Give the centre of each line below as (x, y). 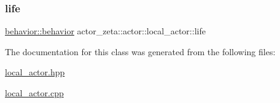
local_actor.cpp (34, 93)
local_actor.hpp (35, 72)
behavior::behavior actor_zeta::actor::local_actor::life (105, 31)
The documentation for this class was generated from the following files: (140, 51)
